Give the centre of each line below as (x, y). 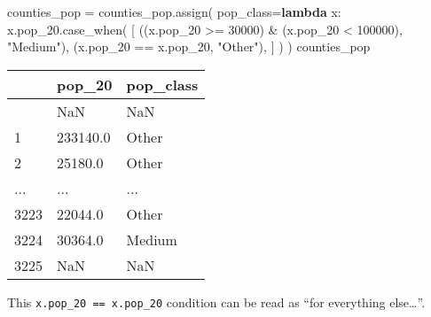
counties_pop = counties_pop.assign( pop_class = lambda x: (174, 12)
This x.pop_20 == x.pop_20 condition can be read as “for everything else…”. (216, 302)
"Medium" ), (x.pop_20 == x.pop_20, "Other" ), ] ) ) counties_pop (189, 46)
